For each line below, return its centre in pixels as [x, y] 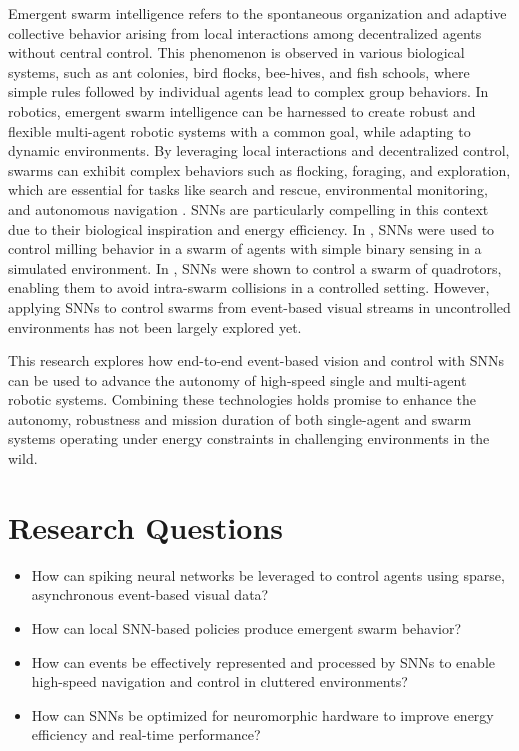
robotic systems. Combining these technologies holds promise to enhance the [242, 399]
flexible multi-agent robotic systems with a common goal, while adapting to [239, 130]
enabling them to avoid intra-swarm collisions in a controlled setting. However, [249, 287]
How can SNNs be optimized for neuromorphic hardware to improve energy [262, 714]
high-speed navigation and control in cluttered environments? [219, 681]
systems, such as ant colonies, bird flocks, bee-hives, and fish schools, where [239, 71]
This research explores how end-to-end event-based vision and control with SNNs [256, 360]
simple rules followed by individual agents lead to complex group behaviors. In [248, 91]
